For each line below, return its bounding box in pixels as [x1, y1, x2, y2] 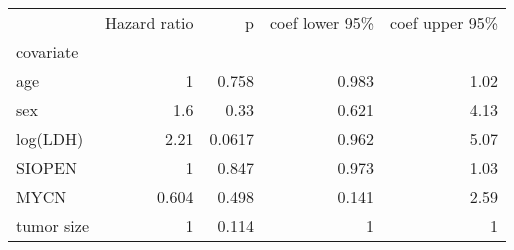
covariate [16, 40, 79, 63]
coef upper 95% [390, 11, 499, 34]
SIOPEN [16, 156, 77, 179]
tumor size [16, 214, 90, 237]
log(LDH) [16, 127, 84, 150]
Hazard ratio [105, 11, 194, 34]
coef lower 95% [270, 11, 375, 34]
